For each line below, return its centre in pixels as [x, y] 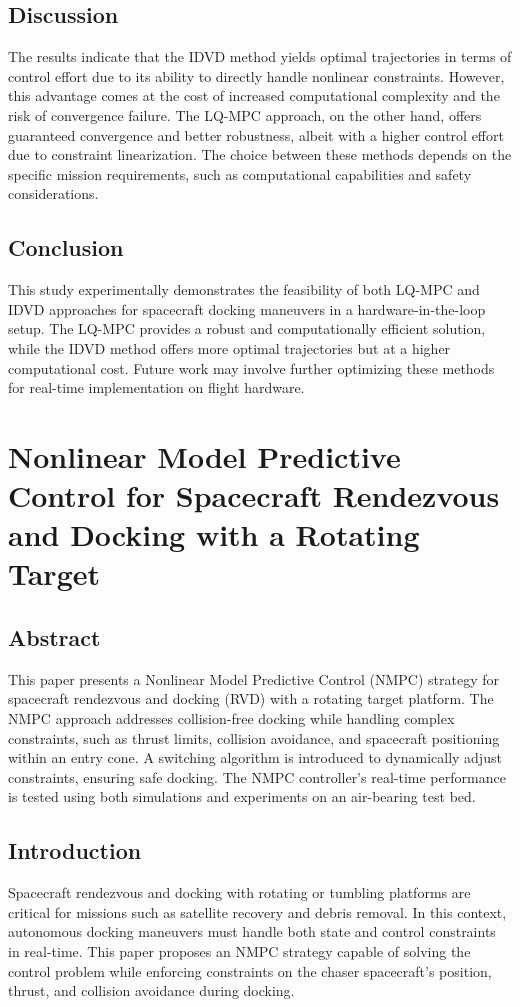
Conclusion [66, 247]
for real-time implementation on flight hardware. [156, 387]
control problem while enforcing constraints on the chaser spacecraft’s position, [250, 970]
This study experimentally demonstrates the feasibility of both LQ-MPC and [244, 289]
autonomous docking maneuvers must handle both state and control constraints [252, 931]
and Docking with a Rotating [214, 534]
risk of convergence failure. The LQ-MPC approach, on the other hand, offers [245, 114]
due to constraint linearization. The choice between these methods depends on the [260, 154]
